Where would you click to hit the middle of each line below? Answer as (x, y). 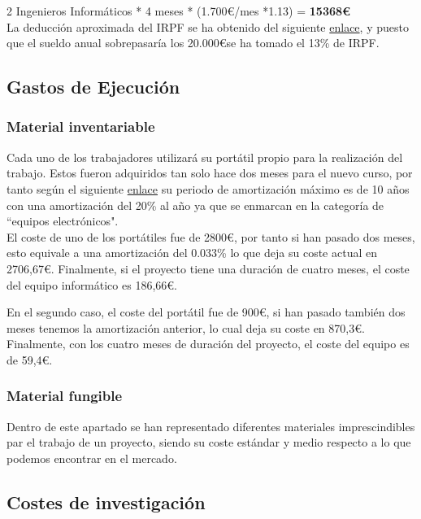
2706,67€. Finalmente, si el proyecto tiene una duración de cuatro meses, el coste (208, 268)
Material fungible (65, 396)
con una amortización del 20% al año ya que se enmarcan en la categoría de (195, 205)
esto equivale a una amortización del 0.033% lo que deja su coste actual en (192, 253)
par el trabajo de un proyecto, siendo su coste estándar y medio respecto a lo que (209, 442)
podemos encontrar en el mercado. (92, 458)
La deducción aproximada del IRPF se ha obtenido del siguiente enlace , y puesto (208, 26)
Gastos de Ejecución (93, 87)
